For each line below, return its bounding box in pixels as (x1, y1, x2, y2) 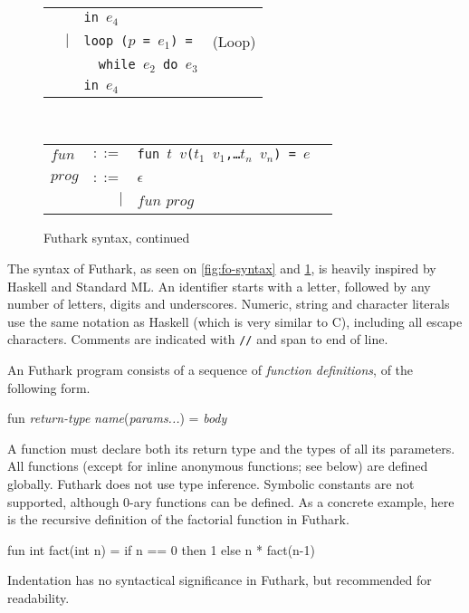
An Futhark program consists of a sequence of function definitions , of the (7, 359, 414, 378)
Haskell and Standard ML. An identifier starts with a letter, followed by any (7, 276, 431, 295)
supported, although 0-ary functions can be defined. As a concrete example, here (7, 492, 455, 511)
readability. (7, 588, 70, 607)
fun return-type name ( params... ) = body (7, 408, 227, 427)
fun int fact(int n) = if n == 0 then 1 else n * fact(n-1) (7, 540, 315, 559)
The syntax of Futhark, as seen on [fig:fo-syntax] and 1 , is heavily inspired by (7, 258, 436, 277)
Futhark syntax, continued (43, 228, 190, 247)
